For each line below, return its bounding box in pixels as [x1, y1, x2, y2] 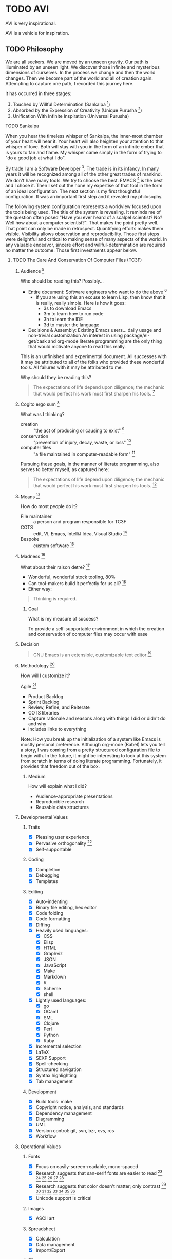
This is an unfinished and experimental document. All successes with [20, 353, 167, 360]
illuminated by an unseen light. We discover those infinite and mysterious [5, 64, 160, 70]
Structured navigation [35, 1066, 82, 1073]
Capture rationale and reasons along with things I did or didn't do [28, 715, 166, 721]
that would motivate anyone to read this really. [28, 343, 126, 349]
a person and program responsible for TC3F [33, 519, 127, 525]
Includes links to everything [28, 726, 87, 732]
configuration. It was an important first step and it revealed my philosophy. [5, 194, 163, 200]
